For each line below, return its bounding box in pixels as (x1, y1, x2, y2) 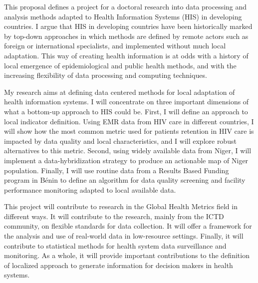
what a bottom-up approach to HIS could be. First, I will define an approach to (4, 106, 248, 116)
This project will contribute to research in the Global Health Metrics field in (4, 201, 238, 212)
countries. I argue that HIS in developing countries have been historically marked (4, 21, 253, 31)
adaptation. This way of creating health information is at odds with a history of (4, 50, 249, 60)
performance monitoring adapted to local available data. (4, 184, 176, 195)
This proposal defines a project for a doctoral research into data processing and (4, 1, 247, 11)
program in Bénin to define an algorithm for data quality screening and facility (4, 175, 246, 185)
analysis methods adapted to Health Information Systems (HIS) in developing (4, 11, 242, 21)
